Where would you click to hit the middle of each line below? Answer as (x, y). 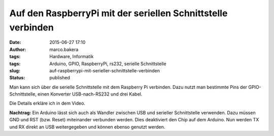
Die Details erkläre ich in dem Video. (47, 103)
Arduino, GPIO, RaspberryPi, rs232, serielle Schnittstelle (108, 64)
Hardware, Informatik (72, 57)
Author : (18, 49)
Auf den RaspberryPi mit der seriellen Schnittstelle (118, 13)
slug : (15, 70)
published (60, 78)
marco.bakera (64, 49)
